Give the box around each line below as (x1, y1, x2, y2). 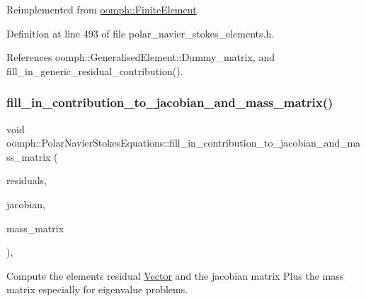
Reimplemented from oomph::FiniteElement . (6, 2, 200, 16)
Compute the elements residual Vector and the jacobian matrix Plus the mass (6, 268, 344, 283)
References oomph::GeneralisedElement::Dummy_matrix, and (6, 50, 275, 64)
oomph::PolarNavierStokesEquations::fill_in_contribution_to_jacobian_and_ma (6, 135, 361, 150)
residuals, (6, 173, 47, 188)
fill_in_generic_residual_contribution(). (6, 63, 183, 78)
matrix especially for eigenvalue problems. (6, 282, 188, 297)
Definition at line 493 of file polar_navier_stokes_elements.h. (6, 25, 275, 40)
